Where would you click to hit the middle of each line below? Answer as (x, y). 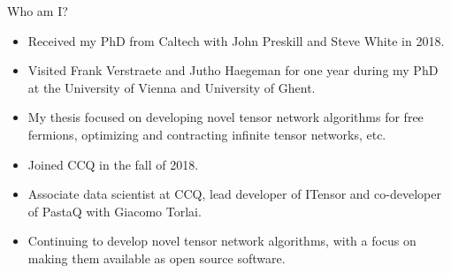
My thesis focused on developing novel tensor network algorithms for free (225, 117)
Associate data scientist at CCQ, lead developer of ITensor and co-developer (234, 194)
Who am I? (38, 11)
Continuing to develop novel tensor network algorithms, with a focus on (222, 241)
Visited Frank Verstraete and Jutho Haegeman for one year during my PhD (233, 70)
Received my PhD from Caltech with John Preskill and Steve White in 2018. (236, 40)
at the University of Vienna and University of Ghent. (172, 87)
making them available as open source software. (157, 258)
